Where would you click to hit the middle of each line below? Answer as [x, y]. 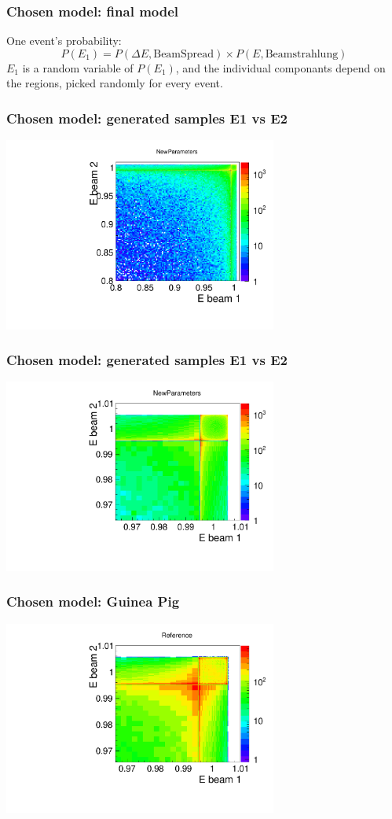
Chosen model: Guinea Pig [93, 601]
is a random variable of [78, 67]
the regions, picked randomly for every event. [115, 83]
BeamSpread [184, 54]
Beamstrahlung [302, 54]
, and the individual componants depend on [280, 67]
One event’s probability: [64, 41]
